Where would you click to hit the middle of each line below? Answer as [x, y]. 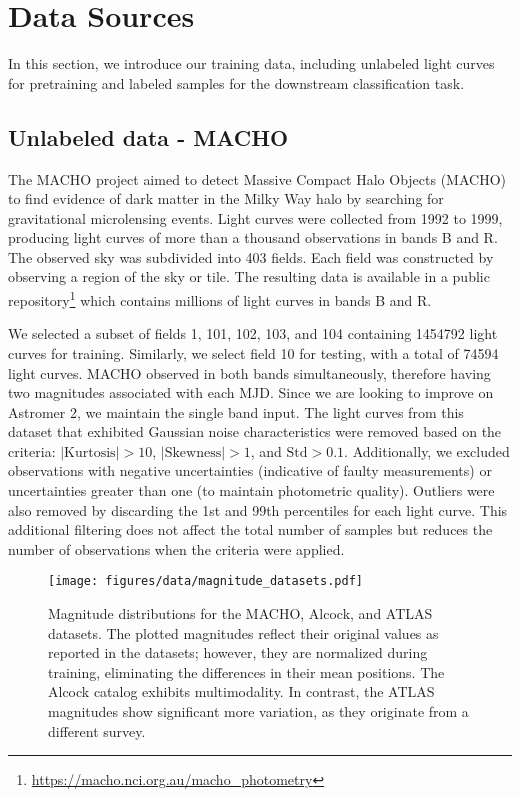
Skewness [193, 452]
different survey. [97, 730]
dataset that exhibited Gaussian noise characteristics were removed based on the [255, 431]
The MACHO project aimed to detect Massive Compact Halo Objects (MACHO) [257, 178]
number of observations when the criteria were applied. [176, 548]
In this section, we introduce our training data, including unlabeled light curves [251, 63]
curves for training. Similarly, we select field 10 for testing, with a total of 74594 [253, 352]
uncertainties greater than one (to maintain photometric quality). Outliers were [251, 490]
